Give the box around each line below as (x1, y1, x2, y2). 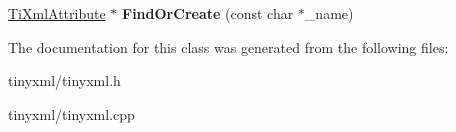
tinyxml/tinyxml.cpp (8, 103, 135, 124)
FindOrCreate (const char (122, 3, 294, 23)
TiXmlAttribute (8, 3, 106, 23)
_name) (304, 3, 354, 23)
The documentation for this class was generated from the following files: (8, 36, 449, 57)
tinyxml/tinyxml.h (8, 70, 121, 91)
